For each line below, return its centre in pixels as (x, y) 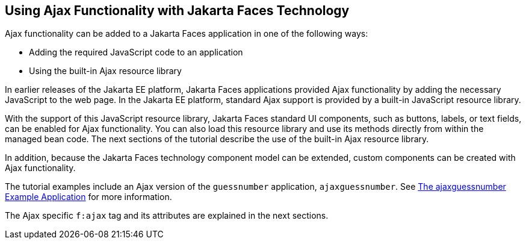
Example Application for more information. (88, 197)
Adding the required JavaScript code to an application (136, 52)
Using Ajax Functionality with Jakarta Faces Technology (177, 11)
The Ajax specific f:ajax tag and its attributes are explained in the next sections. (167, 216)
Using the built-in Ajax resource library (105, 71)
